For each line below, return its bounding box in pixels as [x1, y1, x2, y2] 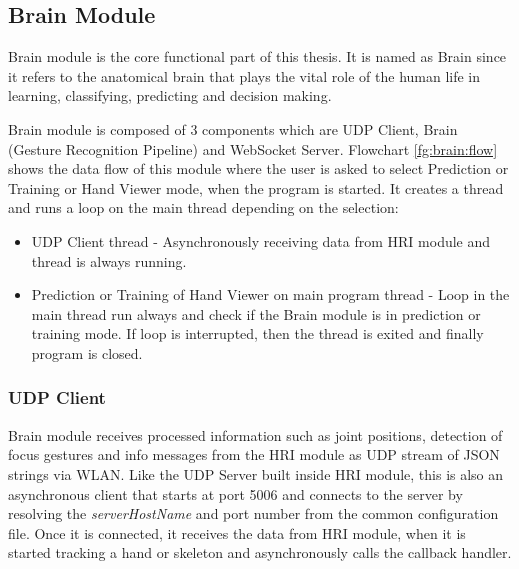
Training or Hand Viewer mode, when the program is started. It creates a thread [8, 177, 504, 198]
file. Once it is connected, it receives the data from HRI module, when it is [8, 522, 466, 543]
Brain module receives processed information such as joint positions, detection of [8, 424, 503, 445]
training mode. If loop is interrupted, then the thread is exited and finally [31, 323, 484, 344]
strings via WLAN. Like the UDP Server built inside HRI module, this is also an [8, 463, 504, 484]
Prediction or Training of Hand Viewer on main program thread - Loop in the [31, 284, 510, 305]
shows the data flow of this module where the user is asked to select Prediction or [8, 158, 509, 179]
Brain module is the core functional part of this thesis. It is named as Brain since [8, 46, 507, 67]
